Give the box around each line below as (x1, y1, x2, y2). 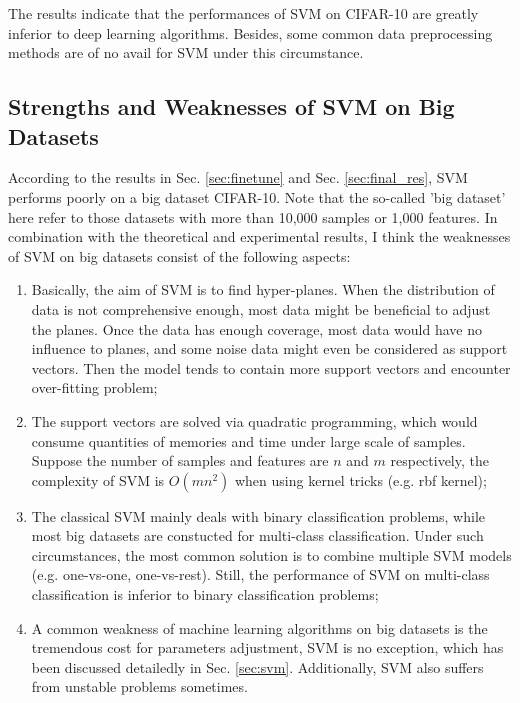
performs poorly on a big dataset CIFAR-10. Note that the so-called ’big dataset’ (8, 186, 506, 207)
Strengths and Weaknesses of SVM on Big (8, 91, 455, 122)
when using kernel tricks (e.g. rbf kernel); (234, 469, 487, 490)
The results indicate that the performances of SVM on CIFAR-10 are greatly (8, 3, 479, 23)
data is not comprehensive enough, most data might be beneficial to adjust (31, 298, 491, 319)
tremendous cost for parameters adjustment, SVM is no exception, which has (31, 637, 504, 658)
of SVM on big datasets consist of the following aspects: (8, 245, 351, 266)
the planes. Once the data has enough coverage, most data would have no (31, 318, 482, 339)
